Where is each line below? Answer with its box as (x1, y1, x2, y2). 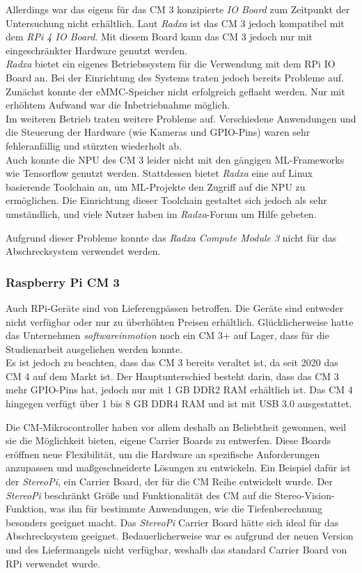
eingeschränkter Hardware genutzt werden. (6, 42, 187, 57)
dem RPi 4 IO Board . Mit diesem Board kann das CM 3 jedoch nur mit (6, 29, 313, 44)
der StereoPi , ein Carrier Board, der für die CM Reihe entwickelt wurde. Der (6, 474, 333, 489)
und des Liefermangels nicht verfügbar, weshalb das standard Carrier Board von (6, 542, 347, 556)
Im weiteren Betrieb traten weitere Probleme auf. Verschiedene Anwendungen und (6, 111, 356, 125)
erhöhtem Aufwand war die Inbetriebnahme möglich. (6, 97, 230, 112)
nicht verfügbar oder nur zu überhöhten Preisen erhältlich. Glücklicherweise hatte (6, 314, 354, 329)
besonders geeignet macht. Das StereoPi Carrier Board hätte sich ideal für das (6, 515, 339, 529)
